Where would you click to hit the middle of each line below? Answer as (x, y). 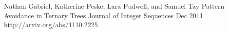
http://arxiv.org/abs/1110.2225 (51, 25)
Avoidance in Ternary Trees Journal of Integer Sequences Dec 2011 (104, 15)
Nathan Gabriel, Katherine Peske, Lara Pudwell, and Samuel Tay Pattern (114, 6)
